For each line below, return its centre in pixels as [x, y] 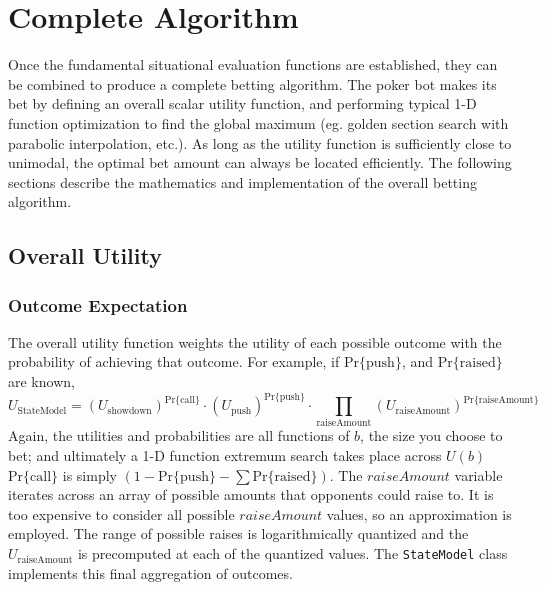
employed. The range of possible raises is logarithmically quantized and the [238, 533]
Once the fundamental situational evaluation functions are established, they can [253, 64]
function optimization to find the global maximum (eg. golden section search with [258, 122]
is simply [89, 474]
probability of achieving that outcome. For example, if [174, 361]
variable [478, 474]
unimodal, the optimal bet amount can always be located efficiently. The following [260, 162]
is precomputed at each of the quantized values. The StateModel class [292, 553]
